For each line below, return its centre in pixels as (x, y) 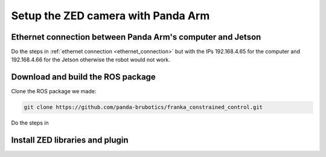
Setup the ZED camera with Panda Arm (110, 16)
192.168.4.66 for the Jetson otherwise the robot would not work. (91, 60)
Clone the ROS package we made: (54, 91)
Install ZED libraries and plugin (70, 140)
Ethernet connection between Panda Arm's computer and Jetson (136, 37)
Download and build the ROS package (84, 77)
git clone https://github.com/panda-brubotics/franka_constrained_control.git (143, 107)
